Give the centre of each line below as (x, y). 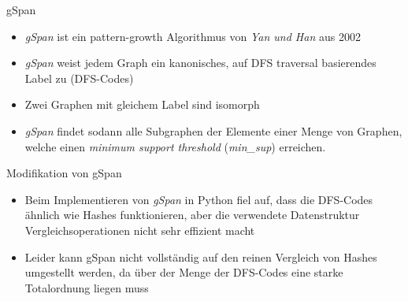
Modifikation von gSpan (64, 173)
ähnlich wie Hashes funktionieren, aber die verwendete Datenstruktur (192, 215)
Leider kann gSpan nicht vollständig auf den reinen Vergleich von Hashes (201, 256)
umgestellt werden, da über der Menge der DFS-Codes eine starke (184, 272)
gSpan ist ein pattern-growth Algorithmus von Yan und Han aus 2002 (193, 36)
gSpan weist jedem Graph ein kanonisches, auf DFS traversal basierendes (200, 63)
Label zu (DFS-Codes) (79, 78)
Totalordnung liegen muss (87, 287)
